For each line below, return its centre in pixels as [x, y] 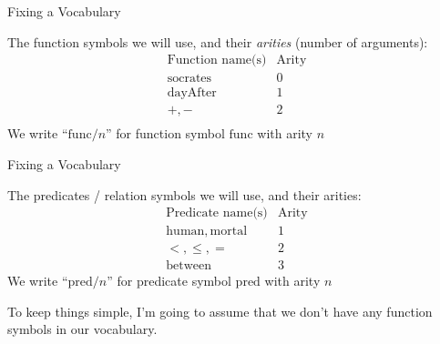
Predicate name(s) [217, 213]
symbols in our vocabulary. [82, 329]
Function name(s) [217, 61]
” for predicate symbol [169, 281]
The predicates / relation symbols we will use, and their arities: [184, 194]
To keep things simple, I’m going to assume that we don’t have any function [220, 311]
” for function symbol [165, 133]
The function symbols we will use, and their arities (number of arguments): [218, 41]
